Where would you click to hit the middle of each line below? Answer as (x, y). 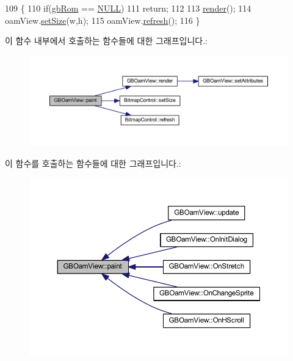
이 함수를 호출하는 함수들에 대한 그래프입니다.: (93, 163)
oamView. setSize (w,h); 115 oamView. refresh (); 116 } (103, 20)
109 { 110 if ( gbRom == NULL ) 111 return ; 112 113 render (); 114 (128, 8)
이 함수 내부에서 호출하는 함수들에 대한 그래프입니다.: (106, 41)
